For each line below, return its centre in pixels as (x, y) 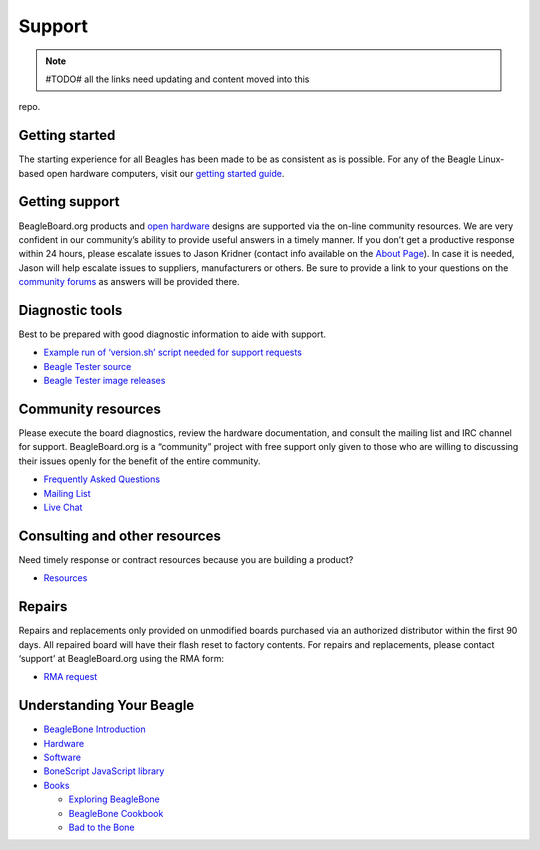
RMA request (70, 677)
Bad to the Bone (101, 827)
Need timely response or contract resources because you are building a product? (186, 559)
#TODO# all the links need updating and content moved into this (177, 79)
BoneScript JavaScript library (104, 771)
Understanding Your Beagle (106, 705)
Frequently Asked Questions (101, 479)
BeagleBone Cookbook (116, 813)
